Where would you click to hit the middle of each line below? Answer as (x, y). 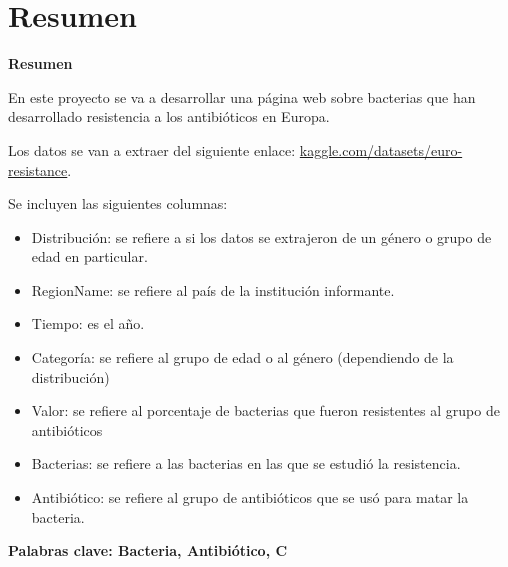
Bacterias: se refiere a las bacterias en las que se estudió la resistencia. (246, 463)
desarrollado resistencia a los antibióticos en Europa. (169, 116)
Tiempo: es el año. (88, 323)
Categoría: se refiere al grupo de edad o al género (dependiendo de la (242, 357)
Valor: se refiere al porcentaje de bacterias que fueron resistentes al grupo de (265, 410)
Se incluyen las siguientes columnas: (118, 203)
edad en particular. (89, 256)
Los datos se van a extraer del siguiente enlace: (152, 149)
